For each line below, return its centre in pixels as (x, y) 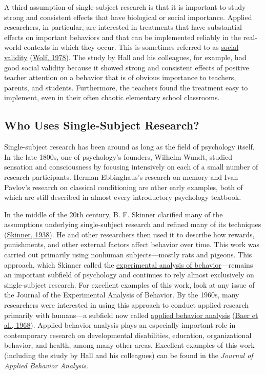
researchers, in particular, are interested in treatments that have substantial (123, 27)
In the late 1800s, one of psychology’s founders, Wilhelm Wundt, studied (118, 156)
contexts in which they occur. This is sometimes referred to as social (131, 47)
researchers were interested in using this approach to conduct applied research (127, 305)
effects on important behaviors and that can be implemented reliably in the (123, 37)
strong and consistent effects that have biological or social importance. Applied (128, 17)
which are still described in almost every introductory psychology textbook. (123, 197)
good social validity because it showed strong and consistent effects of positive (127, 67)
